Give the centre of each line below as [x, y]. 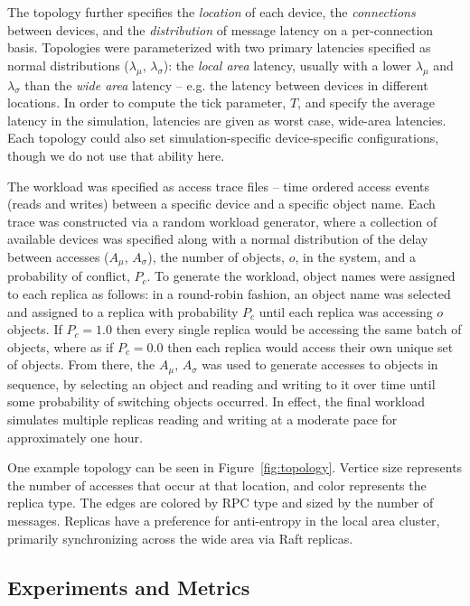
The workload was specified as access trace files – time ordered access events [218, 186]
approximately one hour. [75, 437]
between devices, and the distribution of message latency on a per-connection [221, 29]
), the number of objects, [216, 256]
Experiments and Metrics [129, 587]
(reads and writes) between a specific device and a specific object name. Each [221, 204]
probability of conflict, [69, 276]
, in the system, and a [356, 256]
